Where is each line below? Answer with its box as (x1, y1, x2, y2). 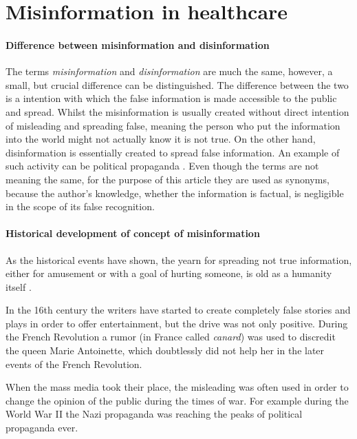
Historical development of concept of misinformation (6, 226, 260, 241)
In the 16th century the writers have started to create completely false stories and (6, 303, 351, 317)
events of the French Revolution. (6, 356, 142, 371)
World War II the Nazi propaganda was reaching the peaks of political (6, 407, 303, 421)
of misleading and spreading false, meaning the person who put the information (6, 118, 340, 132)
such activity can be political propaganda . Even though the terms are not (6, 159, 319, 173)
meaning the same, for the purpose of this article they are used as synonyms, (6, 172, 329, 186)
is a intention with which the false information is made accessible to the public (6, 91, 337, 105)
